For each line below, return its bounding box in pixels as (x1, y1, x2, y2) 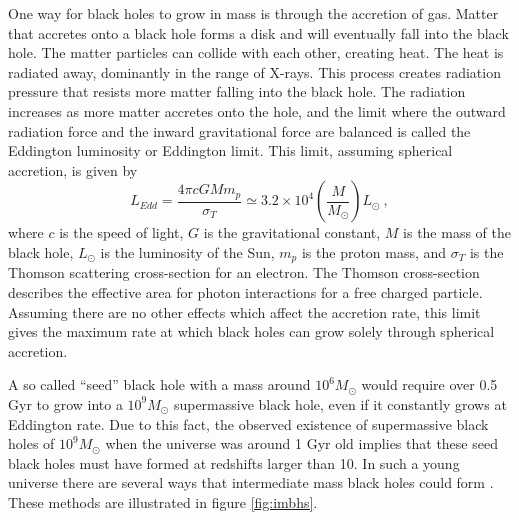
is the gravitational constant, (203, 222, 381, 243)
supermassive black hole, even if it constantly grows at (173, 393, 507, 414)
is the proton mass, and (301, 241, 447, 262)
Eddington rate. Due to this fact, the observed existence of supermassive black (8, 413, 489, 434)
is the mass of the (403, 222, 511, 243)
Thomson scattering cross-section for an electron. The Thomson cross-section (8, 262, 480, 283)
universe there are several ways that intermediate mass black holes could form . (8, 472, 494, 493)
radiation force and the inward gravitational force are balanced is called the (8, 120, 471, 141)
